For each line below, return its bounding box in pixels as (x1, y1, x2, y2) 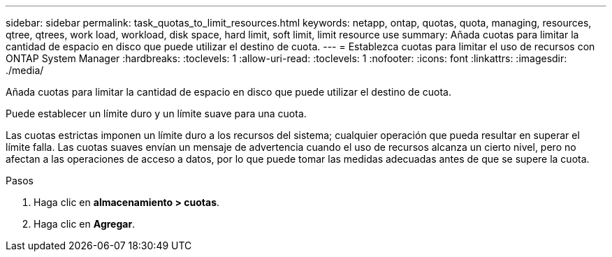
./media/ (6, 64, 44, 76)
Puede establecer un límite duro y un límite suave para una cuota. (6, 108, 307, 119)
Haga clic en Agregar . (34, 218, 136, 230)
